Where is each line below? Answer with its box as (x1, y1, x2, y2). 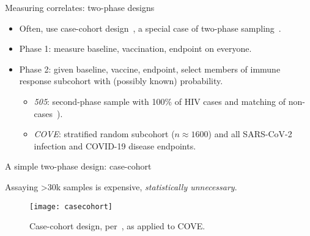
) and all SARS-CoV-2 (208, 127, 292, 140)
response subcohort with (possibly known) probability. (19, 74, 223, 87)
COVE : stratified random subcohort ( (34, 127, 175, 140)
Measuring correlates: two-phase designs (5, 1, 155, 13)
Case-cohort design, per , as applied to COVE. (29, 220, 205, 232)
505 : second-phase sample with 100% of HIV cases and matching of (34, 95, 286, 107)
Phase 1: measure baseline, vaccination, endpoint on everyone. (19, 42, 252, 55)
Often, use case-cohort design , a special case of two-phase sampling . (19, 21, 281, 34)
